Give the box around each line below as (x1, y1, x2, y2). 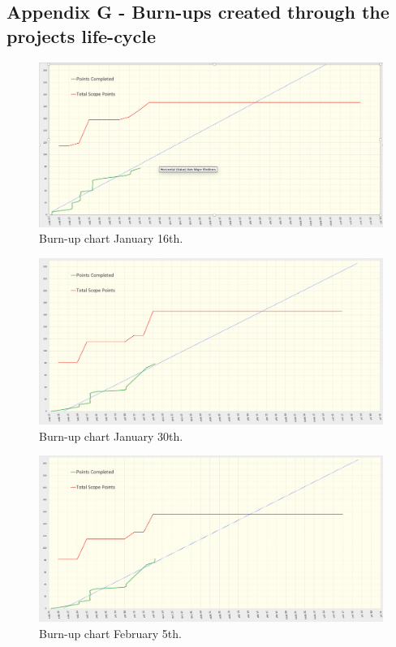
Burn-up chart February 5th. (39, 624, 182, 641)
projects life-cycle (6, 23, 157, 48)
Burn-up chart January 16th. (39, 230, 183, 247)
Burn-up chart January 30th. (39, 427, 183, 444)
